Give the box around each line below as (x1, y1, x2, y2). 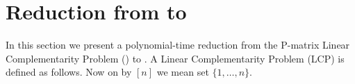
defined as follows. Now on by (6, 65, 132, 79)
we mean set (156, 65, 209, 79)
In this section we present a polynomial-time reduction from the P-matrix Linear (6, 37, 350, 52)
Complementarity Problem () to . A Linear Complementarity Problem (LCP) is (6, 51, 345, 65)
